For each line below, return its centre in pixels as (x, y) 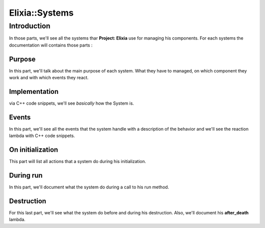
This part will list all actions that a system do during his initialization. (78, 161)
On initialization (34, 150)
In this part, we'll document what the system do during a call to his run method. (89, 187)
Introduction (30, 26)
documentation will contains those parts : (51, 45)
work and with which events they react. (49, 78)
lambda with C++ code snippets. (42, 136)
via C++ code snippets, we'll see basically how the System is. (72, 103)
